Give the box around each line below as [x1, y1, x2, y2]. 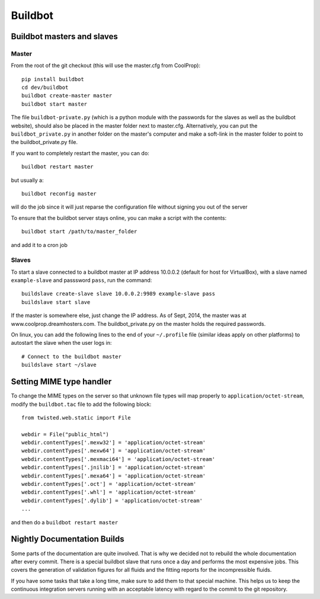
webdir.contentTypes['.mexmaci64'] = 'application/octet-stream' [21, 456, 216, 462]
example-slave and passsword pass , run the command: [11, 277, 152, 284]
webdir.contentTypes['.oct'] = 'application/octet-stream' [21, 481, 197, 488]
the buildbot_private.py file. [11, 139, 78, 146]
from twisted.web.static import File [21, 414, 132, 421]
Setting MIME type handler [11, 377, 112, 387]
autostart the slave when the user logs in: [11, 339, 112, 347]
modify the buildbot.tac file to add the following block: [11, 401, 152, 408]
